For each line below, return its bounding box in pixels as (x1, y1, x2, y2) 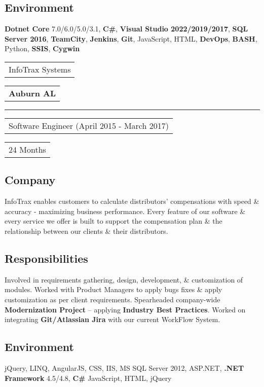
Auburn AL (9, 87, 56, 99)
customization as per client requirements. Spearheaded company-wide (5, 294, 220, 304)
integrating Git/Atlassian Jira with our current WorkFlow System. (5, 314, 220, 325)
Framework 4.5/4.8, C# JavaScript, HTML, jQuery (5, 372, 172, 383)
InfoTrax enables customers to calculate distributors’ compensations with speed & (5, 196, 259, 206)
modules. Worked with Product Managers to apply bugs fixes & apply (5, 284, 222, 295)
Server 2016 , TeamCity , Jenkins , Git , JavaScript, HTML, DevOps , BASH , (5, 33, 257, 44)
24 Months (9, 143, 46, 155)
